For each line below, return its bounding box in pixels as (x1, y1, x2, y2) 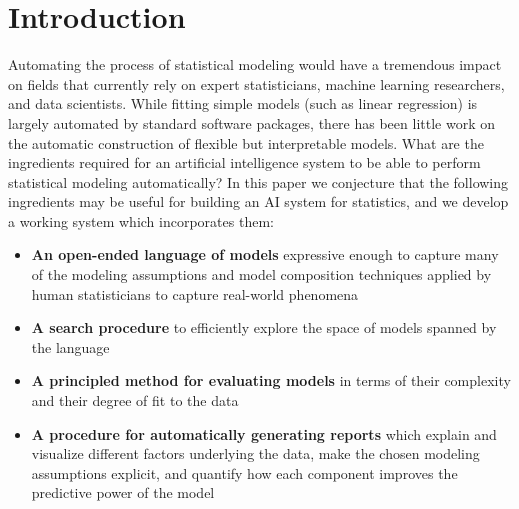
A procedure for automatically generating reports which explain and (31, 423, 497, 444)
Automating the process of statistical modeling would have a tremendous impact (8, 54, 502, 75)
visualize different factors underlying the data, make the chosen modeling (31, 443, 480, 464)
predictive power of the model (31, 482, 215, 503)
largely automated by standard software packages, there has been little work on (8, 112, 495, 133)
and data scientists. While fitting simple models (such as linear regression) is (8, 93, 478, 114)
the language (31, 336, 110, 357)
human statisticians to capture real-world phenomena (31, 283, 359, 304)
